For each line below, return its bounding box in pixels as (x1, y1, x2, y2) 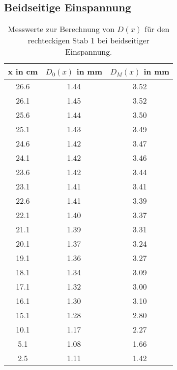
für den (145, 23, 170, 35)
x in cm (8, 66, 38, 77)
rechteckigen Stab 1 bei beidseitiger (28, 35, 149, 46)
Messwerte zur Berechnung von (8, 23, 115, 35)
